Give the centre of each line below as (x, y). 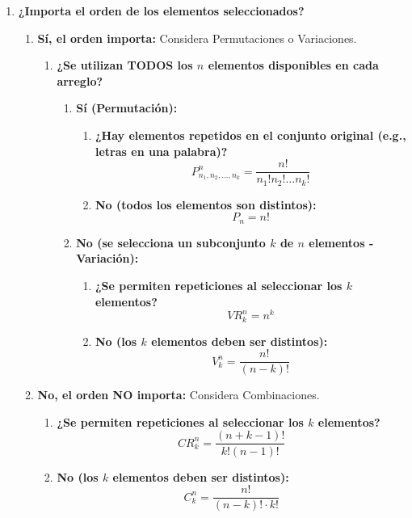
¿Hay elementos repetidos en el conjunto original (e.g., (250, 135)
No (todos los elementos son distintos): (206, 204)
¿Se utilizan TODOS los (125, 65)
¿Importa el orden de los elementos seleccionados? (161, 11)
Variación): (107, 258)
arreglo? (80, 80)
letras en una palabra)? (161, 151)
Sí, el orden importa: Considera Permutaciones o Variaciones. (197, 38)
